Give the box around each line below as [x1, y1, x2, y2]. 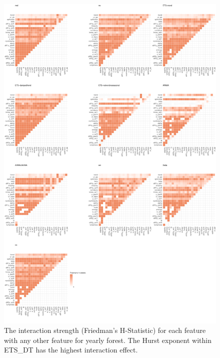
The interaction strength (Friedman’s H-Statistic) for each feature [4, 325, 206, 335]
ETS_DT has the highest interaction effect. [4, 344, 138, 355]
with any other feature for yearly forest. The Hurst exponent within [4, 334, 211, 345]
